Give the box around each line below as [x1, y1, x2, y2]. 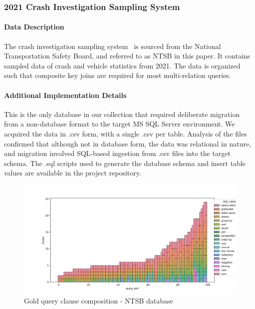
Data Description [4, 21, 64, 32]
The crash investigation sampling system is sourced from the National [4, 40, 221, 51]
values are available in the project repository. [4, 167, 141, 178]
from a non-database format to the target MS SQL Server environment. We [4, 118, 235, 129]
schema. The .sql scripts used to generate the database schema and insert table [4, 157, 246, 168]
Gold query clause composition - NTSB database [24, 295, 173, 306]
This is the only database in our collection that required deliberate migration [4, 108, 240, 119]
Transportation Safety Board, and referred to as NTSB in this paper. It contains [4, 50, 251, 61]
